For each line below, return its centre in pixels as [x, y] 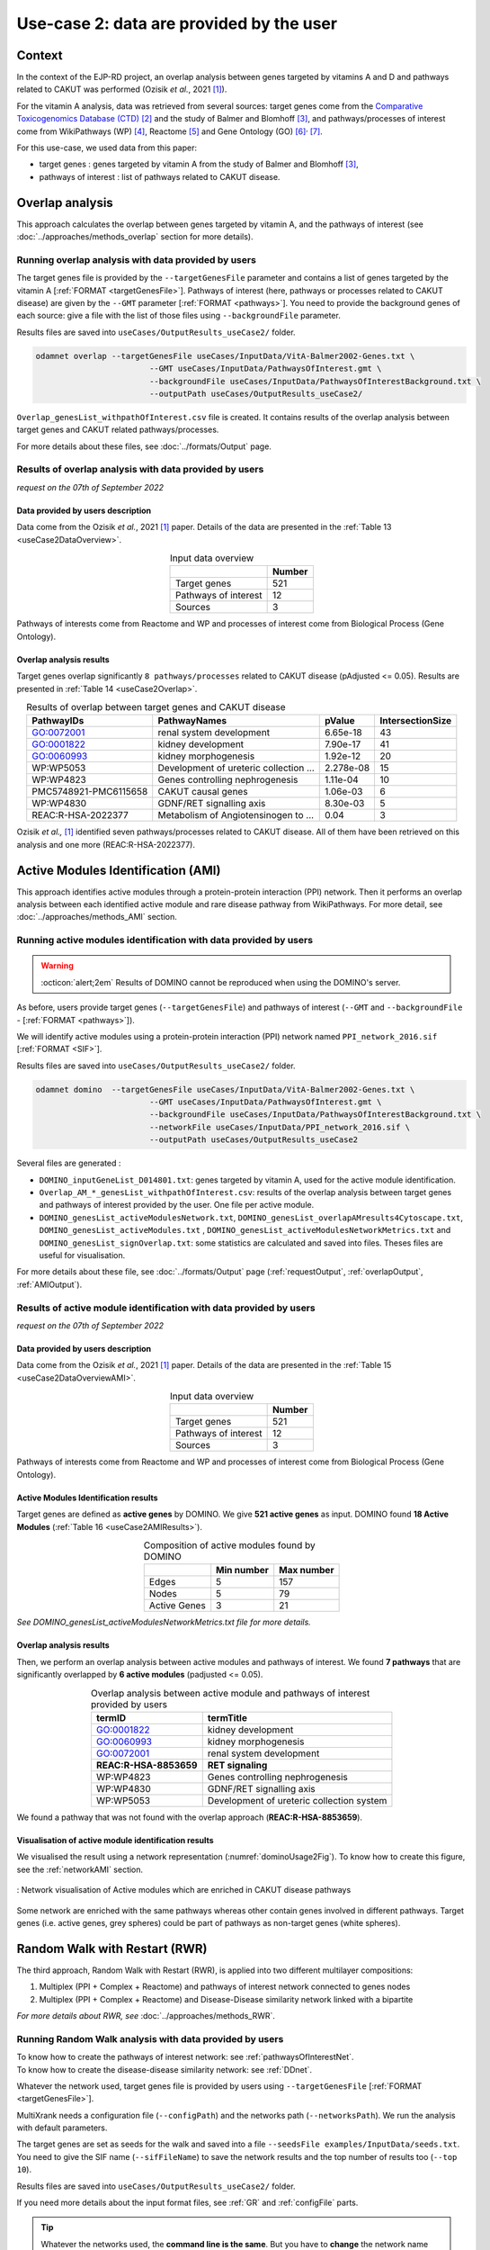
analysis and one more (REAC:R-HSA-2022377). [106, 844]
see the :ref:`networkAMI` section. [80, 1869]
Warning [57, 966]
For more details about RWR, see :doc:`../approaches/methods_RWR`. [146, 2015]
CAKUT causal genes [203, 792]
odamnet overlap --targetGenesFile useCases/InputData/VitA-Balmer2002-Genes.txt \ [225, 356]
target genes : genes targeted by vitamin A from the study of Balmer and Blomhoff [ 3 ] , [199, 164]
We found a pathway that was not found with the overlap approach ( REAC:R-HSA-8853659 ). [190, 1817]
